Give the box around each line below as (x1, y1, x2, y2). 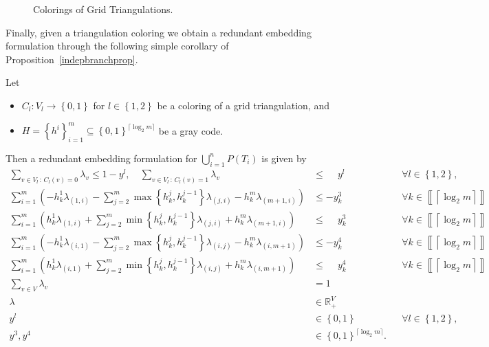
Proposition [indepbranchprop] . (6, 52, 138, 66)
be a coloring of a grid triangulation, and (157, 98, 329, 112)
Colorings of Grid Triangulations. (33, 2, 173, 16)
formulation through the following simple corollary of (6, 38, 229, 53)
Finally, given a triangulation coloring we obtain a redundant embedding (6, 25, 312, 39)
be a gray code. (158, 123, 224, 137)
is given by (261, 150, 307, 165)
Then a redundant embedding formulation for (6, 150, 197, 165)
